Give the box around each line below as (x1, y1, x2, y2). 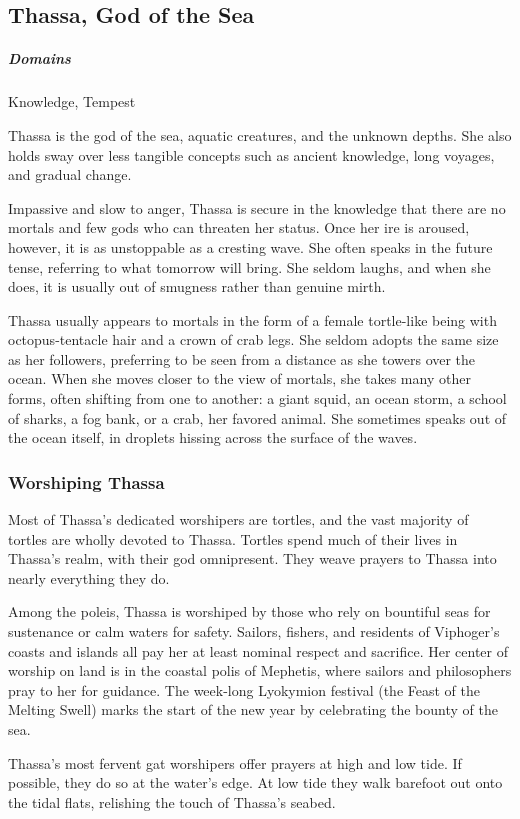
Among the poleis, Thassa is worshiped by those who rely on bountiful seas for (8, 601, 491, 622)
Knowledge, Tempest (8, 91, 136, 112)
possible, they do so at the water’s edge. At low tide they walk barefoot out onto (8, 772, 503, 793)
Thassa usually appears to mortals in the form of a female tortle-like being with (8, 309, 497, 330)
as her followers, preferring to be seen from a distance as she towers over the (8, 348, 476, 369)
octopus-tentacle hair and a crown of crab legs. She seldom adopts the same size (8, 329, 499, 350)
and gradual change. (8, 164, 132, 185)
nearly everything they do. (8, 567, 170, 588)
